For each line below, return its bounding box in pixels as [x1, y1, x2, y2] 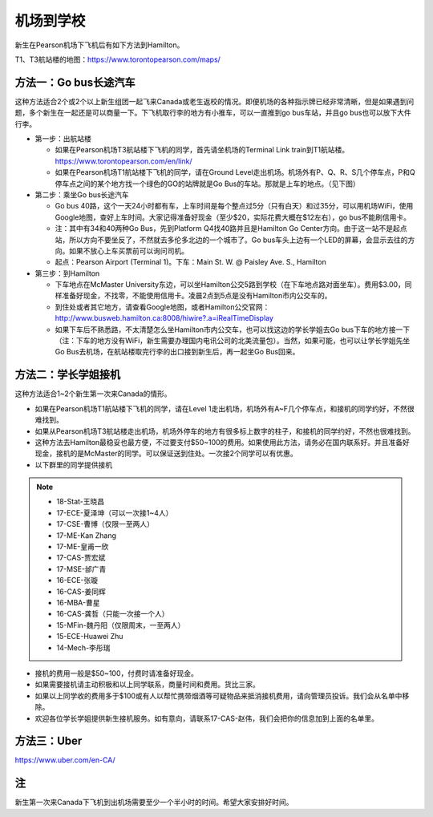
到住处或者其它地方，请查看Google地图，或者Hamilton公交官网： [55, 301, 270, 312]
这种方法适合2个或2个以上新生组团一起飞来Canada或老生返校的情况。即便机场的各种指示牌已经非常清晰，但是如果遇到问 [14, 96, 415, 106]
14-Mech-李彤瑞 [56, 642, 111, 653]
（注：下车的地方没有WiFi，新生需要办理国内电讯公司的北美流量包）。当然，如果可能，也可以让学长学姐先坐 [55, 336, 411, 346]
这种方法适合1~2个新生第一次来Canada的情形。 [14, 389, 172, 398]
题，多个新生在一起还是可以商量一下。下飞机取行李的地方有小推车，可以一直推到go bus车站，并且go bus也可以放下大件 [14, 108, 412, 118]
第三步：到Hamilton [34, 269, 100, 278]
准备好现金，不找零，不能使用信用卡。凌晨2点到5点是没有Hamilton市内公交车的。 [61, 291, 332, 301]
